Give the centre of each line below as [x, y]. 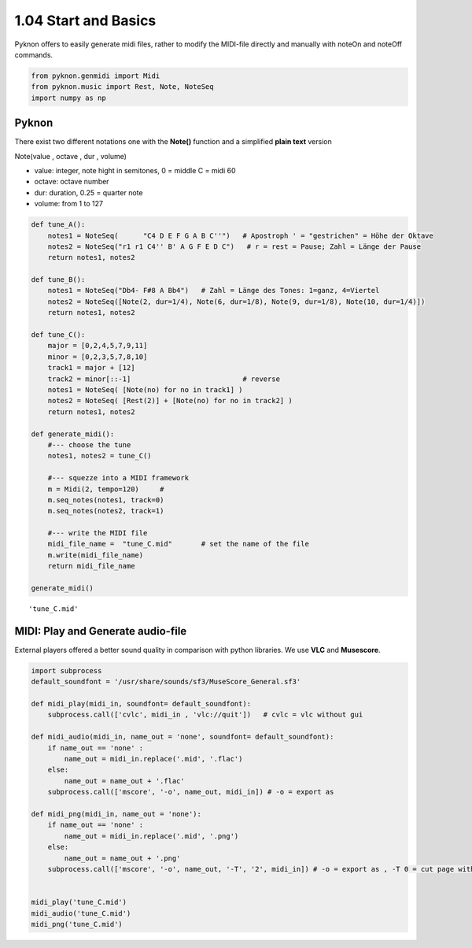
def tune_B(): [58, 280]
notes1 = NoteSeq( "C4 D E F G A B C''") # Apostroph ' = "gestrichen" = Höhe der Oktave [241, 235]
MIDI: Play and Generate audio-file [101, 631]
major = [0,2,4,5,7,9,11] [98, 346]
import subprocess [66, 670]
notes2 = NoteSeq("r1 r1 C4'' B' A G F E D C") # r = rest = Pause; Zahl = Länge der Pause [234, 246]
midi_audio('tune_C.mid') [81, 913]
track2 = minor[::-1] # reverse [164, 379]
